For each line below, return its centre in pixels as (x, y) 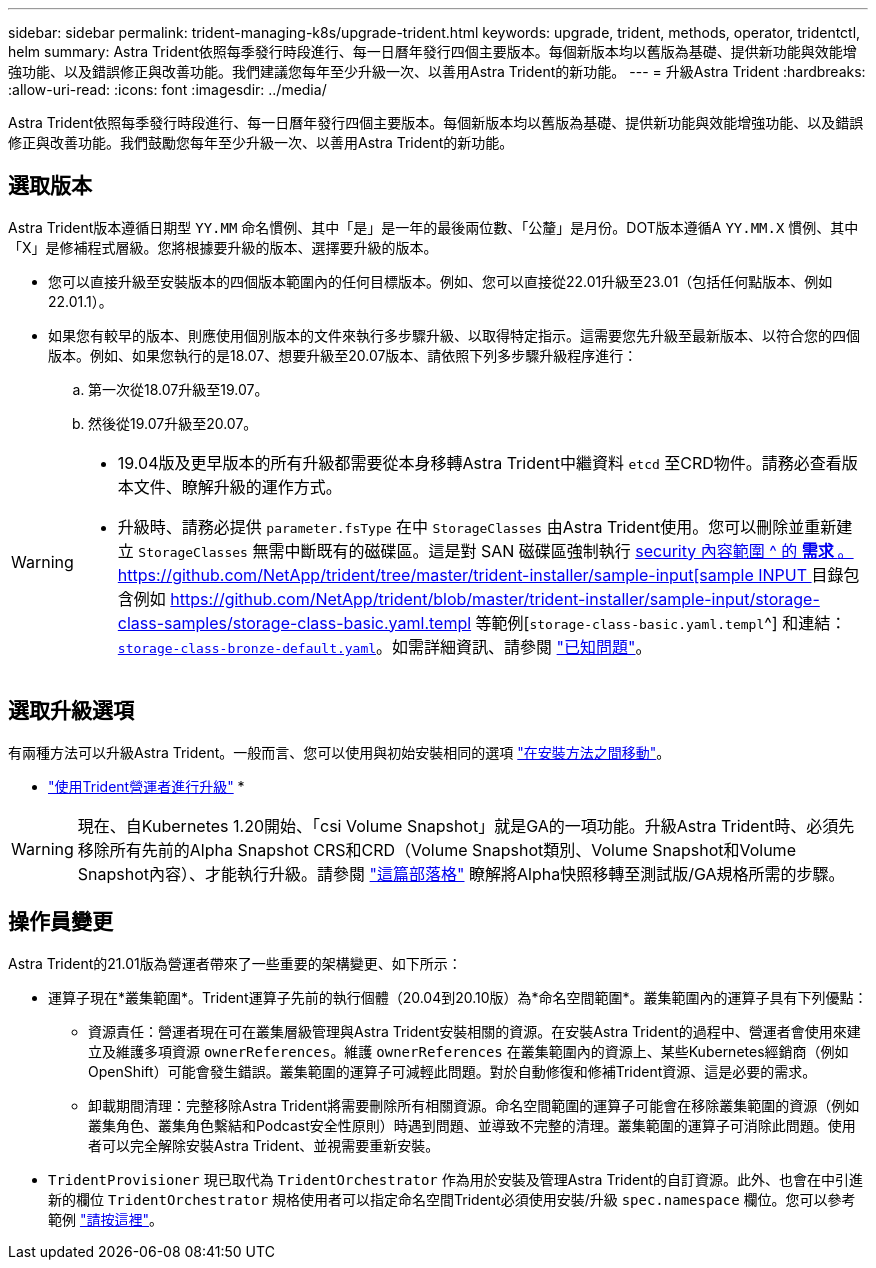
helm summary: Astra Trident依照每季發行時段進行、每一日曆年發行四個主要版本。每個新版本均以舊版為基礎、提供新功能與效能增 (432, 51)
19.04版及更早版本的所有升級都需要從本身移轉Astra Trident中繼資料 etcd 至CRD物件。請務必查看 (479, 462)
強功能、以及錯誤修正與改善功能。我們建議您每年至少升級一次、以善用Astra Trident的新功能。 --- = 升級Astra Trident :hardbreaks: (437, 71)
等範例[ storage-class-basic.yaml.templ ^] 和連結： (661, 622)
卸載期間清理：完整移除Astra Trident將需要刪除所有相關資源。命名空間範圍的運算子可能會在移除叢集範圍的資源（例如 (474, 1105)
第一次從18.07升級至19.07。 (178, 389)
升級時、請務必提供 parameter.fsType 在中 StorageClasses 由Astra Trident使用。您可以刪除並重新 (477, 526)
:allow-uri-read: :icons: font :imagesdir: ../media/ (167, 89)
